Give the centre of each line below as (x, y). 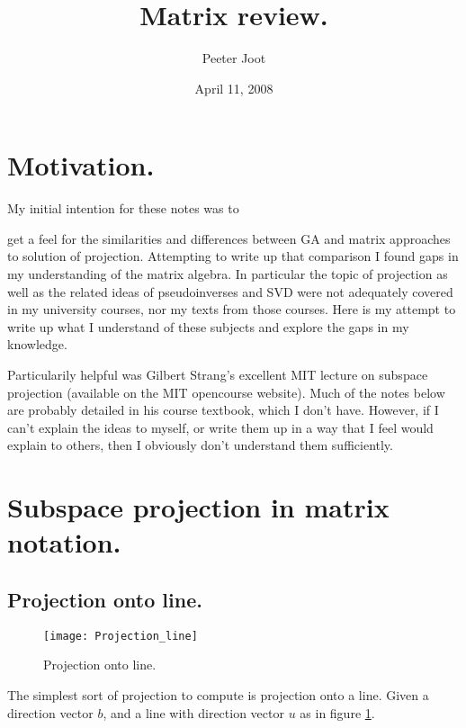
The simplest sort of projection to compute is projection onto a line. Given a (218, 694)
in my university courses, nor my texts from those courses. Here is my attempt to (232, 309)
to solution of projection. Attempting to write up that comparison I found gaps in (233, 256)
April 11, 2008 (234, 88)
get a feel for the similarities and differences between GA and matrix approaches (229, 238)
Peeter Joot (234, 58)
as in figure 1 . (337, 712)
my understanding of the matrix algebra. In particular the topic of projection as (228, 274)
